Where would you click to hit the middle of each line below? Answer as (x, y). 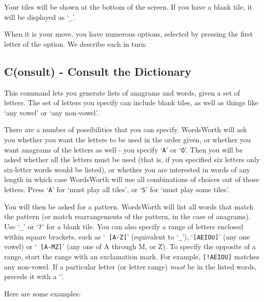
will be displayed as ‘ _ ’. (40, 17)
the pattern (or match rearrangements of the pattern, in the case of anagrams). (127, 216)
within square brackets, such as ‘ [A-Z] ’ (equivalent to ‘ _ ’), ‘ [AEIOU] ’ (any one (127, 236)
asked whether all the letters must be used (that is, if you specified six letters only (132, 159)
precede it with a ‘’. (34, 276)
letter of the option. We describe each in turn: (76, 43)
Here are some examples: (43, 293)
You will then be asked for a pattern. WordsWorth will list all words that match (129, 206)
